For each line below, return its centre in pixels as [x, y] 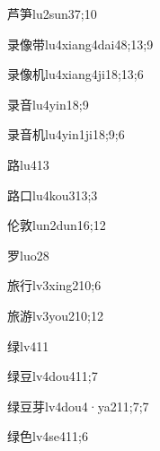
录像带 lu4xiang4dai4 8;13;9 [80, 44]
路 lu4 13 [28, 164]
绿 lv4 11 [28, 345]
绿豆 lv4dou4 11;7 [53, 376]
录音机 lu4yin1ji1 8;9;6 [66, 134]
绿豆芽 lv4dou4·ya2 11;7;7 [78, 406]
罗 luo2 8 [28, 255]
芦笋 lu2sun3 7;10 [52, 13]
